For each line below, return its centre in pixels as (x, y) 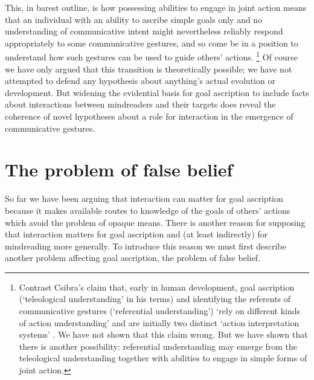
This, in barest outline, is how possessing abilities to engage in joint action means (156, 7)
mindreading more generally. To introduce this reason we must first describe (146, 246)
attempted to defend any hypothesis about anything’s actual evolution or (140, 81)
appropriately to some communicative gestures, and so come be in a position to (152, 43)
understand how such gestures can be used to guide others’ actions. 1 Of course (151, 56)
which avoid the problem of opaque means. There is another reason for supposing (155, 222)
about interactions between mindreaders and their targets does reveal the (140, 104)
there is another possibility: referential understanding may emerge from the (158, 346)
